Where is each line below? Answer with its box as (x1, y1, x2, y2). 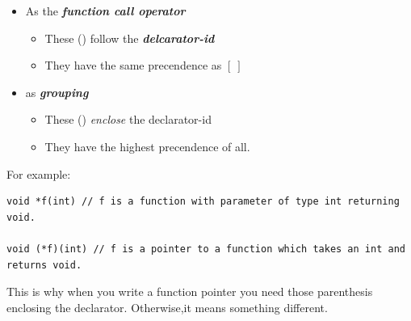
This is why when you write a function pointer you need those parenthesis (6, 283, 373, 300)
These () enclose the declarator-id (44, 111, 212, 128)
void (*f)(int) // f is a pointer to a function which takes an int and (6, 243, 405, 255)
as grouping (25, 83, 89, 100)
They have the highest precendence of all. (44, 137, 250, 154)
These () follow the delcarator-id (44, 29, 215, 46)
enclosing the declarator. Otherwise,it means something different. (6, 298, 328, 315)
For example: (6, 165, 71, 182)
